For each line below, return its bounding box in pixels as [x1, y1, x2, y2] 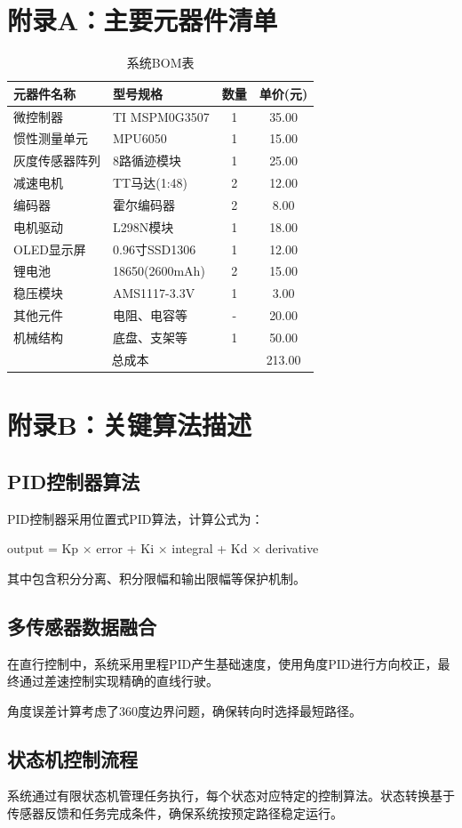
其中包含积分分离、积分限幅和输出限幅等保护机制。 [7, 568, 306, 587]
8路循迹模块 [113, 151, 181, 170]
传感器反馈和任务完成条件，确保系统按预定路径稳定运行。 [7, 804, 343, 823]
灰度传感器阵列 [13, 151, 100, 170]
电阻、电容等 [113, 306, 187, 325]
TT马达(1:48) [113, 173, 187, 192]
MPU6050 [113, 129, 167, 148]
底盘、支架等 [113, 328, 187, 346]
